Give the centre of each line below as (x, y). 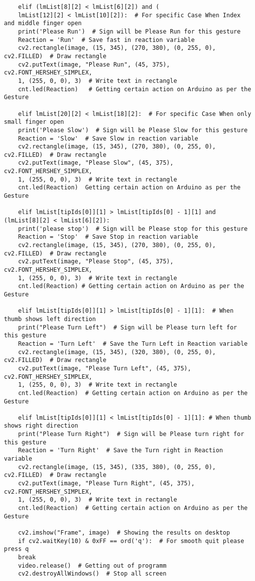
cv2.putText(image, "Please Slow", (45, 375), (96, 163)
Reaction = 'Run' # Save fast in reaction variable (106, 40)
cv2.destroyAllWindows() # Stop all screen (92, 574)
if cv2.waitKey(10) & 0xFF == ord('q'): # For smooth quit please (131, 541)
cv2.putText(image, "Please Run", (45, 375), (94, 64)
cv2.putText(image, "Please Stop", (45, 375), (96, 262)
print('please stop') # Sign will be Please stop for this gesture (133, 229)
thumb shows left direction (50, 319)
